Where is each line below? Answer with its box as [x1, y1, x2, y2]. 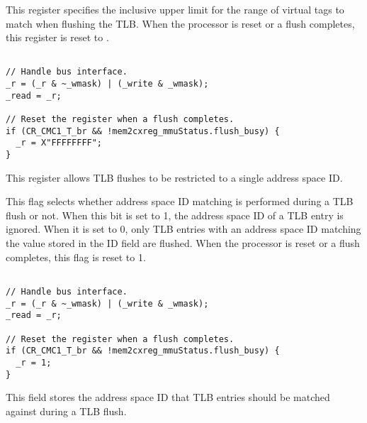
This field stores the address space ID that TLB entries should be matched [6, 390, 330, 405]
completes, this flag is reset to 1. [6, 249, 146, 264]
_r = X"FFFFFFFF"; [16, 138, 103, 148]
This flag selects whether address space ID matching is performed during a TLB [6, 194, 354, 209]
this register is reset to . [6, 30, 109, 45]
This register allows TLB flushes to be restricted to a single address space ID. [6, 170, 343, 185]
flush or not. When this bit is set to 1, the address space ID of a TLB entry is [6, 207, 344, 222]
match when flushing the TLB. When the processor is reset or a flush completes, [6, 16, 355, 31]
